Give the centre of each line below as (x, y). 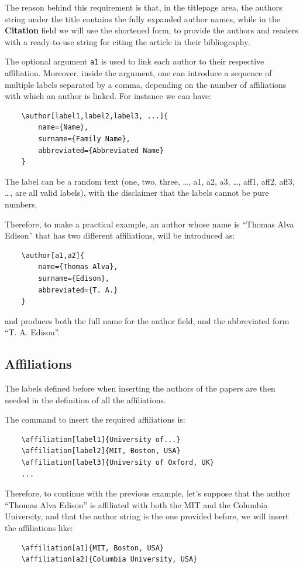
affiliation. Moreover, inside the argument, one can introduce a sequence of (138, 73)
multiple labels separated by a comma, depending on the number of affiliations (146, 84)
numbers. (21, 204)
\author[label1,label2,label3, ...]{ (95, 116)
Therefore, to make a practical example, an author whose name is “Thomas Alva (149, 224)
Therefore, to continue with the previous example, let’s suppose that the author (148, 493)
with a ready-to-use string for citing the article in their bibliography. (128, 41)
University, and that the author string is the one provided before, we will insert (147, 516)
